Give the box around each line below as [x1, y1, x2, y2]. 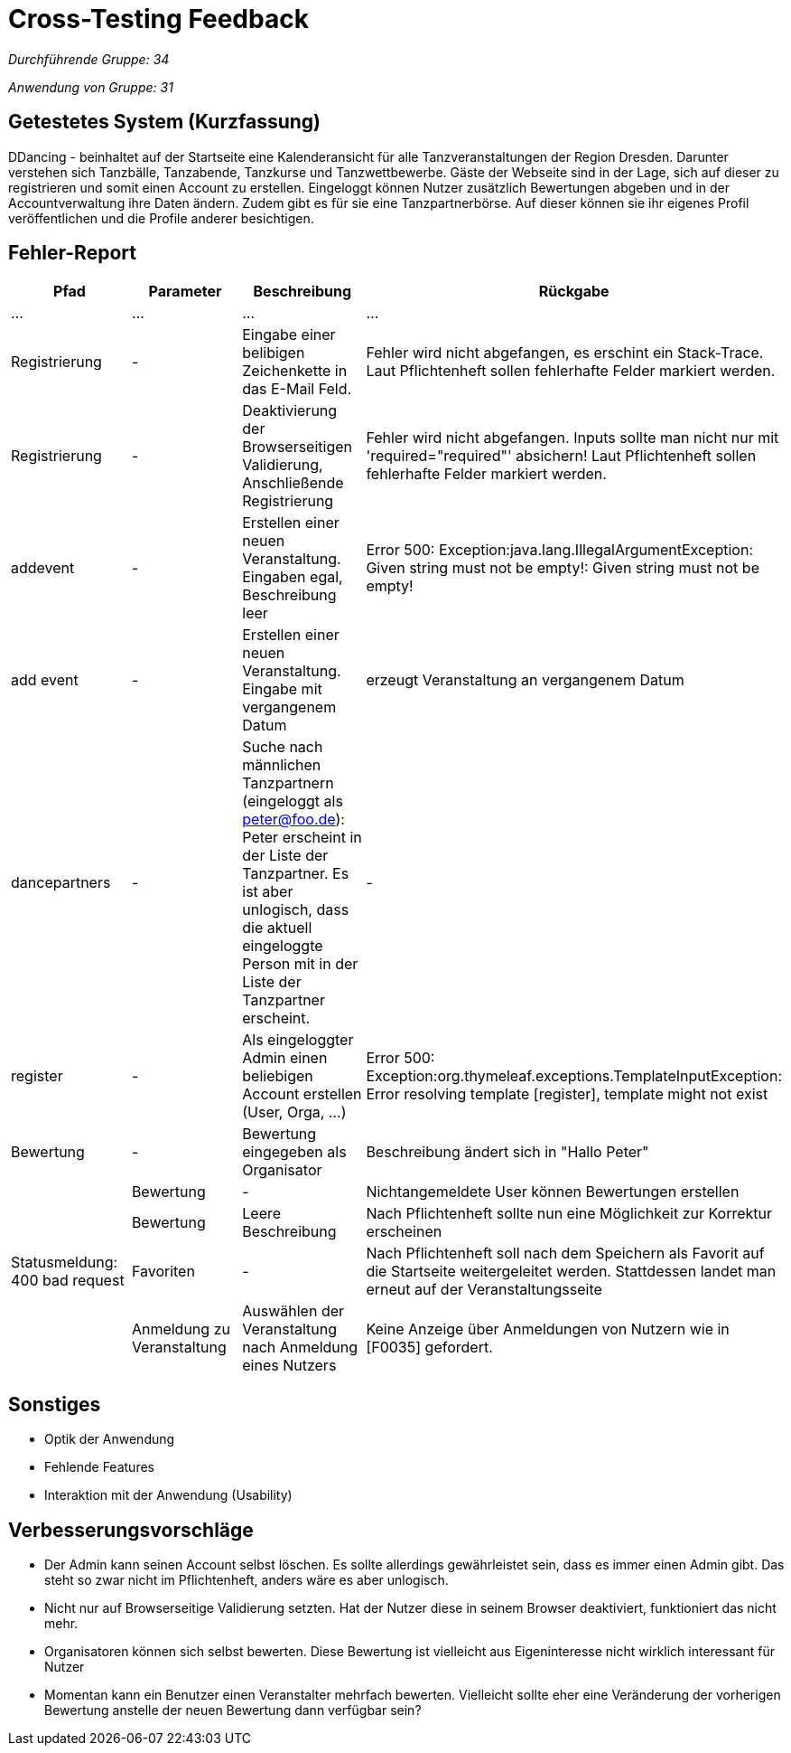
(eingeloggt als [242, 792, 343, 811]
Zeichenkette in [242, 362, 348, 381]
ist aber [242, 882, 293, 901]
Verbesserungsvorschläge [8, 1518, 254, 1541]
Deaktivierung [242, 401, 338, 420]
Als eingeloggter [242, 1031, 354, 1050]
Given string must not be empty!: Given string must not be [366, 559, 759, 578]
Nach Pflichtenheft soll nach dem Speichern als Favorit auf [366, 1244, 765, 1263]
